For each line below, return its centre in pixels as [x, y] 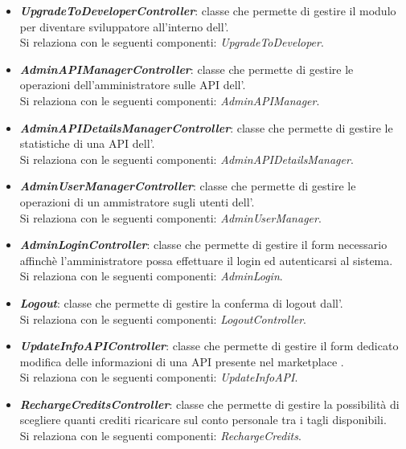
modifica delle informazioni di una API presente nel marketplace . [182, 361]
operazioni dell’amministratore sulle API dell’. [133, 85]
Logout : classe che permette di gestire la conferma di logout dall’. [181, 302]
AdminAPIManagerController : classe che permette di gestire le [187, 69]
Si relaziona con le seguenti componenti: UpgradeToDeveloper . [172, 42]
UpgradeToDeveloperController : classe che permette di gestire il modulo [208, 10]
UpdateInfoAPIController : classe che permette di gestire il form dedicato [209, 346]
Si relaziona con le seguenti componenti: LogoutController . [163, 318]
